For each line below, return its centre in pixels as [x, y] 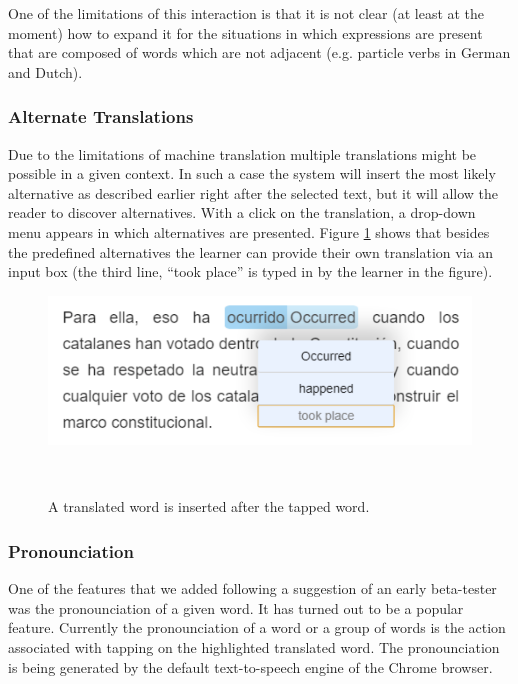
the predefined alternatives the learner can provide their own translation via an [251, 251]
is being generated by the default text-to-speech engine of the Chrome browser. [250, 666]
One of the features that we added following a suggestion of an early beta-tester [252, 588]
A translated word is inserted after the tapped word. [209, 506]
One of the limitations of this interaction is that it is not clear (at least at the [246, 13]
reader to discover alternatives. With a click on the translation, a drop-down [242, 212]
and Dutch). [45, 71]
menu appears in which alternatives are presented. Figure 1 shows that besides [249, 231]
